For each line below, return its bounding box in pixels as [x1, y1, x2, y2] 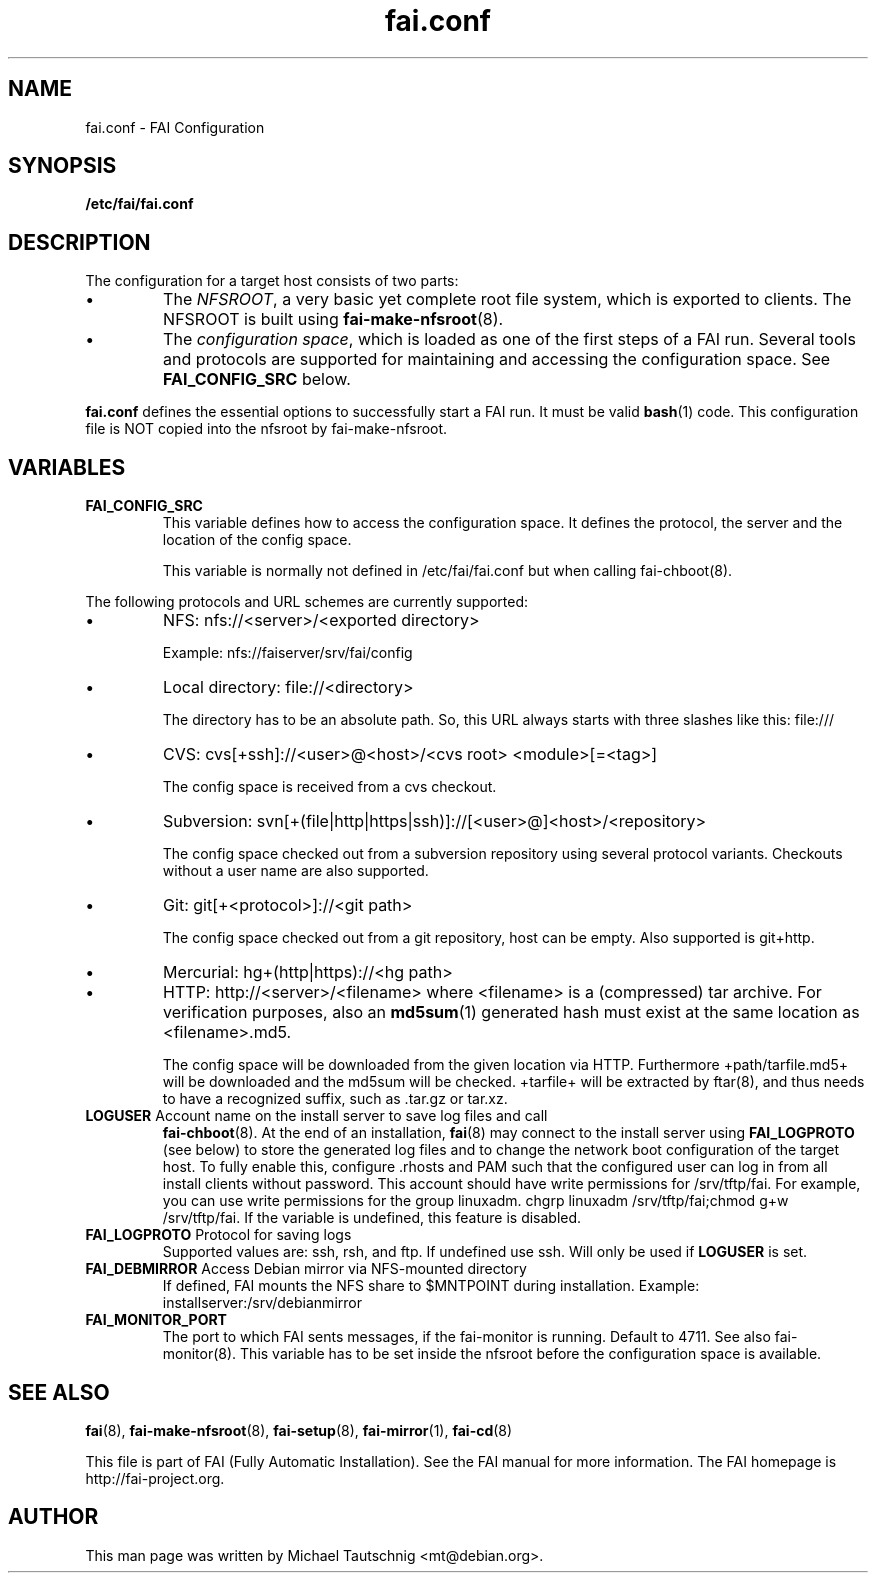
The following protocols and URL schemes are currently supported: [85, 593, 528, 611]
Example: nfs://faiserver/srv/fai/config [162, 644, 413, 662]
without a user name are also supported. [162, 862, 429, 880]
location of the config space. [162, 531, 352, 549]
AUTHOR [8, 1504, 99, 1530]
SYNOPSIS [8, 153, 117, 179]
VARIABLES [8, 454, 126, 480]
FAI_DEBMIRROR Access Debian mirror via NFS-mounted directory [85, 1260, 527, 1278]
